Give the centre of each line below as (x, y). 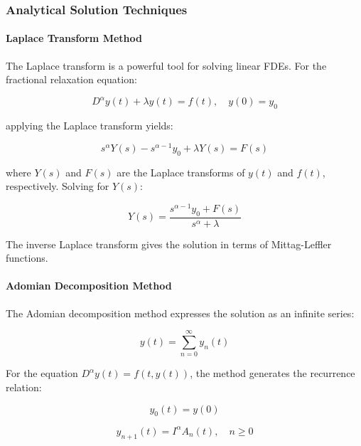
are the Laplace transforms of (181, 172)
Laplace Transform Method (74, 38)
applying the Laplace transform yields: (90, 126)
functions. (27, 258)
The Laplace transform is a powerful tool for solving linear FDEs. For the (166, 65)
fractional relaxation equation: (71, 79)
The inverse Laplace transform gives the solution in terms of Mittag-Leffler (169, 244)
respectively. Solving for (58, 186)
